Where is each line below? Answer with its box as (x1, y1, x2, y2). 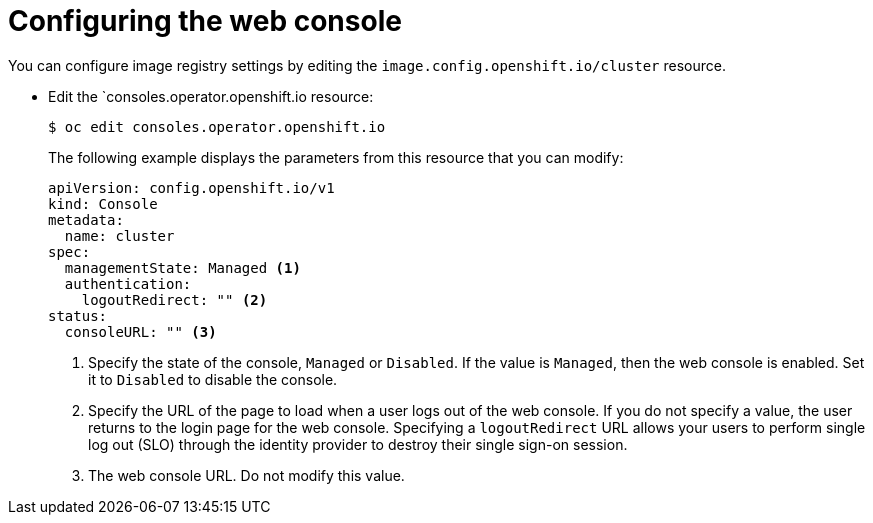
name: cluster (64, 227, 175, 244)
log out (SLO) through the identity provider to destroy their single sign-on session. (88, 435, 628, 453)
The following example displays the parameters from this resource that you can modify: (48, 148, 624, 166)
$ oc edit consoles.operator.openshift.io (48, 118, 386, 135)
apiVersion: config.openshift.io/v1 (48, 179, 335, 196)
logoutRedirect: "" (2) (81, 291, 268, 308)
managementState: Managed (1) (64, 259, 301, 276)
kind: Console (48, 195, 158, 212)
